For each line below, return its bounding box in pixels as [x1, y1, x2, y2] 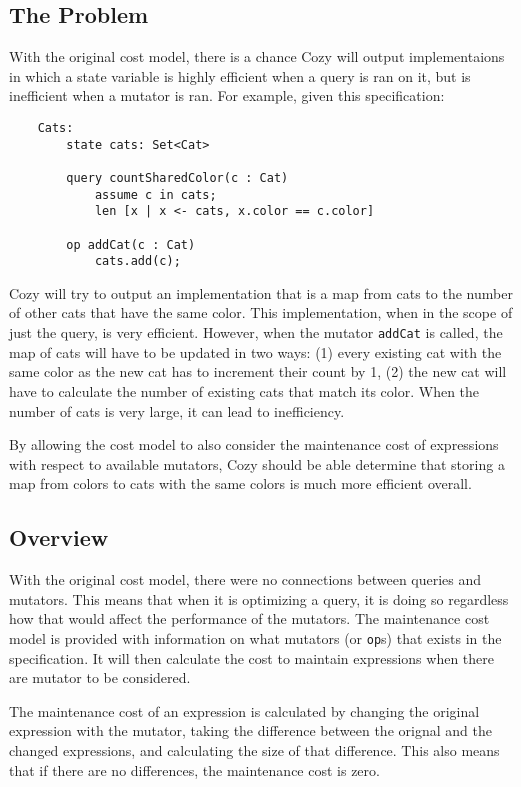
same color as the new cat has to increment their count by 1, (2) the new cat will [9, 361, 507, 382]
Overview [9, 522, 109, 553]
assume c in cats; [94, 187, 217, 202]
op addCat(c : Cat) [66, 237, 196, 252]
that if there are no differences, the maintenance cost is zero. [9, 759, 380, 780]
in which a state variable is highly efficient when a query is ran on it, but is [9, 65, 471, 86]
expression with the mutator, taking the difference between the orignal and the [9, 720, 492, 741]
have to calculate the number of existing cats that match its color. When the [9, 380, 480, 401]
